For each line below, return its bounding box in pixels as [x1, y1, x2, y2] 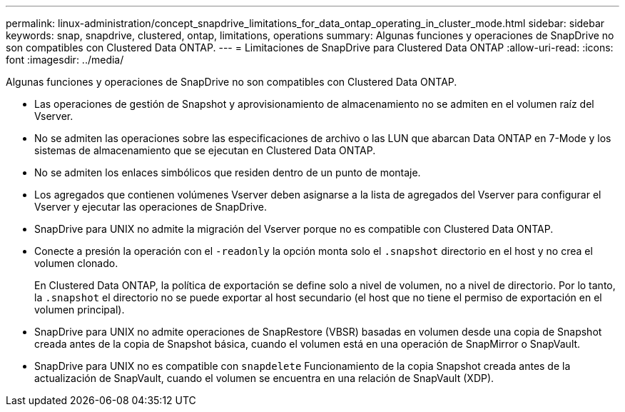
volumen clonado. [34, 257, 118, 269]
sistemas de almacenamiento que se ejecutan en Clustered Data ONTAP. [34, 144, 376, 156]
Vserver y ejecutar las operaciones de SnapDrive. [34, 201, 267, 213]
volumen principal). [34, 303, 125, 316]
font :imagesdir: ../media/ [6, 54, 124, 66]
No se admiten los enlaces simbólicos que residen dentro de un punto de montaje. [34, 166, 421, 179]
